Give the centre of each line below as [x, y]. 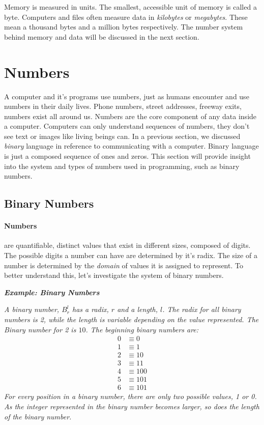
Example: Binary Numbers [52, 292]
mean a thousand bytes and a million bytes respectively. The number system [124, 27]
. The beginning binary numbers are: [142, 329]
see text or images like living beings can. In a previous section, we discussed [122, 136]
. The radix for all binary [202, 309]
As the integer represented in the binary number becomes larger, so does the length [132, 406]
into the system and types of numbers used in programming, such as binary [122, 166]
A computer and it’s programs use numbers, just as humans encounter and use [127, 96]
